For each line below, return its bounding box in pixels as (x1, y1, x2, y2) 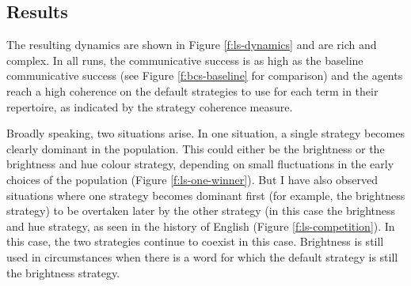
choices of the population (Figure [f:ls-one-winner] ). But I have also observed (6, 171, 379, 187)
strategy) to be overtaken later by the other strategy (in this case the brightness (6, 202, 396, 219)
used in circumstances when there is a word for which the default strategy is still (6, 248, 398, 265)
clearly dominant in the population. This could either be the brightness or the (6, 140, 385, 156)
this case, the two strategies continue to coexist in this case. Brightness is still (6, 233, 384, 250)
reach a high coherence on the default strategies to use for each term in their (6, 82, 379, 99)
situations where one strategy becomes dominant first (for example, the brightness (6, 186, 405, 203)
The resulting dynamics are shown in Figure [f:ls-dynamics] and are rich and (6, 36, 377, 53)
